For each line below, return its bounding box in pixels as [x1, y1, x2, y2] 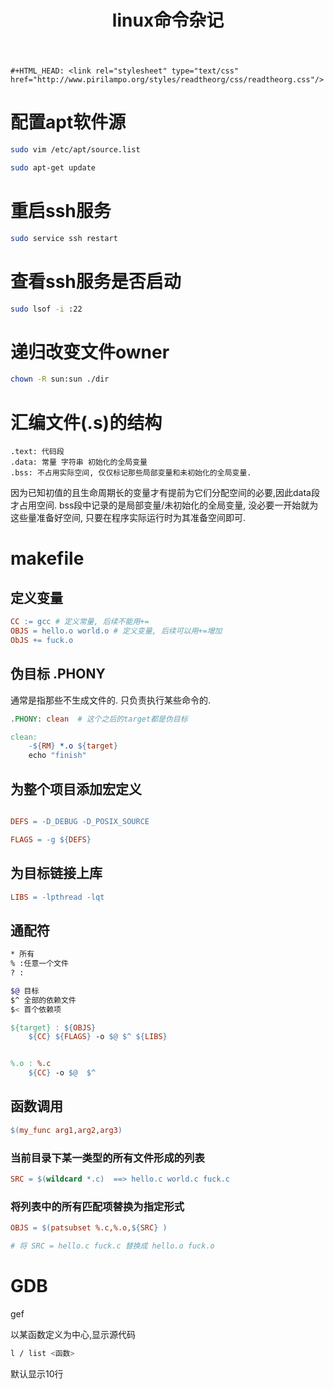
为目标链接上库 [10, 865, 103, 882]
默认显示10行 [10, 1367, 64, 1380]
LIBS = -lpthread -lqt [10, 892, 105, 902]
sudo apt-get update [10, 163, 97, 173]
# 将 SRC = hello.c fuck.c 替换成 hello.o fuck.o [10, 1241, 215, 1251]
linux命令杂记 [111, 9, 225, 32]
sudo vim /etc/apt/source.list [10, 145, 141, 155]
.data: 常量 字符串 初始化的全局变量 [10, 457, 148, 468]
